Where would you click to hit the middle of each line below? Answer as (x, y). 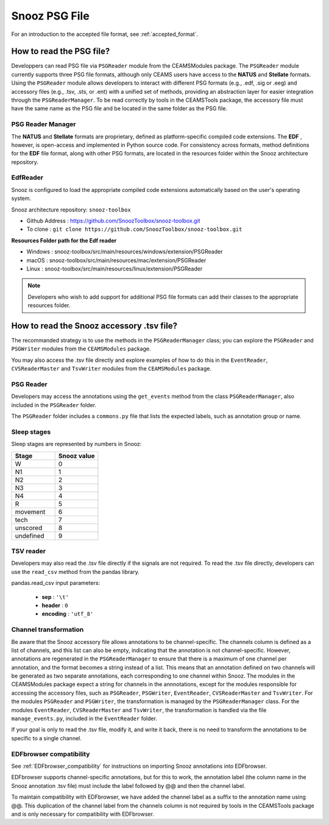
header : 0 (55, 605)
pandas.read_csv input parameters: (56, 583)
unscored (29, 528)
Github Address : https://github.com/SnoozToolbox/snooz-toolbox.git (113, 221)
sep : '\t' (55, 597)
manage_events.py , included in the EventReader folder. (84, 718)
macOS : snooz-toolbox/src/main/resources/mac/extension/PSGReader (116, 260)
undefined (30, 536)
